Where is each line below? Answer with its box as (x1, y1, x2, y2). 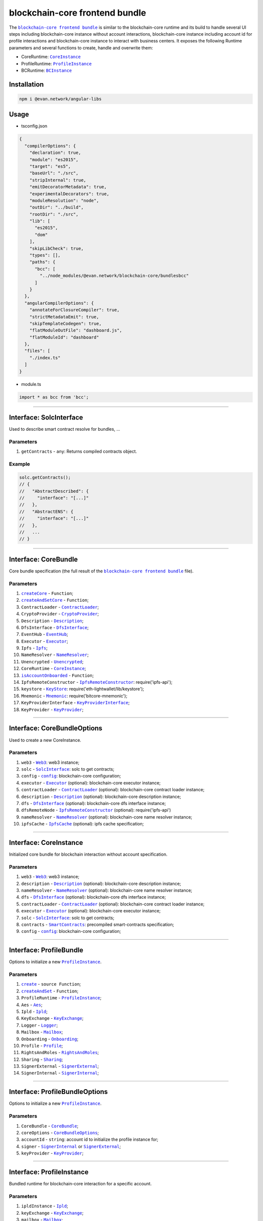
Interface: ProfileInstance (9, 1168, 89, 1176)
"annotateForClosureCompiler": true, (29, 307, 120, 313)
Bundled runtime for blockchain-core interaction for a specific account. (9, 1180, 152, 1186)
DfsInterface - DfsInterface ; (21, 624, 89, 630)
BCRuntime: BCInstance (21, 67, 72, 73)
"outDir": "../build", (29, 205, 84, 210)
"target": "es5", (29, 164, 71, 169)
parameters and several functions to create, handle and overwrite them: (9, 44, 153, 51)
